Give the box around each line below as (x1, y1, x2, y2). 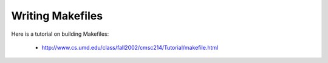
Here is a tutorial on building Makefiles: (11, 30, 109, 38)
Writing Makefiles (11, 9, 103, 22)
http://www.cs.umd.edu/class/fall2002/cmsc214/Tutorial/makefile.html (41, 44, 219, 51)
